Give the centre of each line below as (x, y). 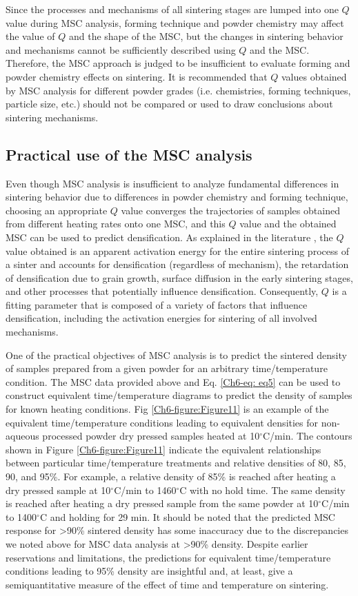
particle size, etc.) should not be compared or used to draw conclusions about (169, 104)
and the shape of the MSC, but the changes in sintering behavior (206, 36)
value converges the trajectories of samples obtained (230, 210)
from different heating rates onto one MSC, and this (116, 224)
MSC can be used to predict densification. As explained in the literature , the (169, 237)
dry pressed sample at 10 (58, 490)
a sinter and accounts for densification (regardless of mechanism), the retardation (177, 264)
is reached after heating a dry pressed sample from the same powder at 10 (162, 503)
